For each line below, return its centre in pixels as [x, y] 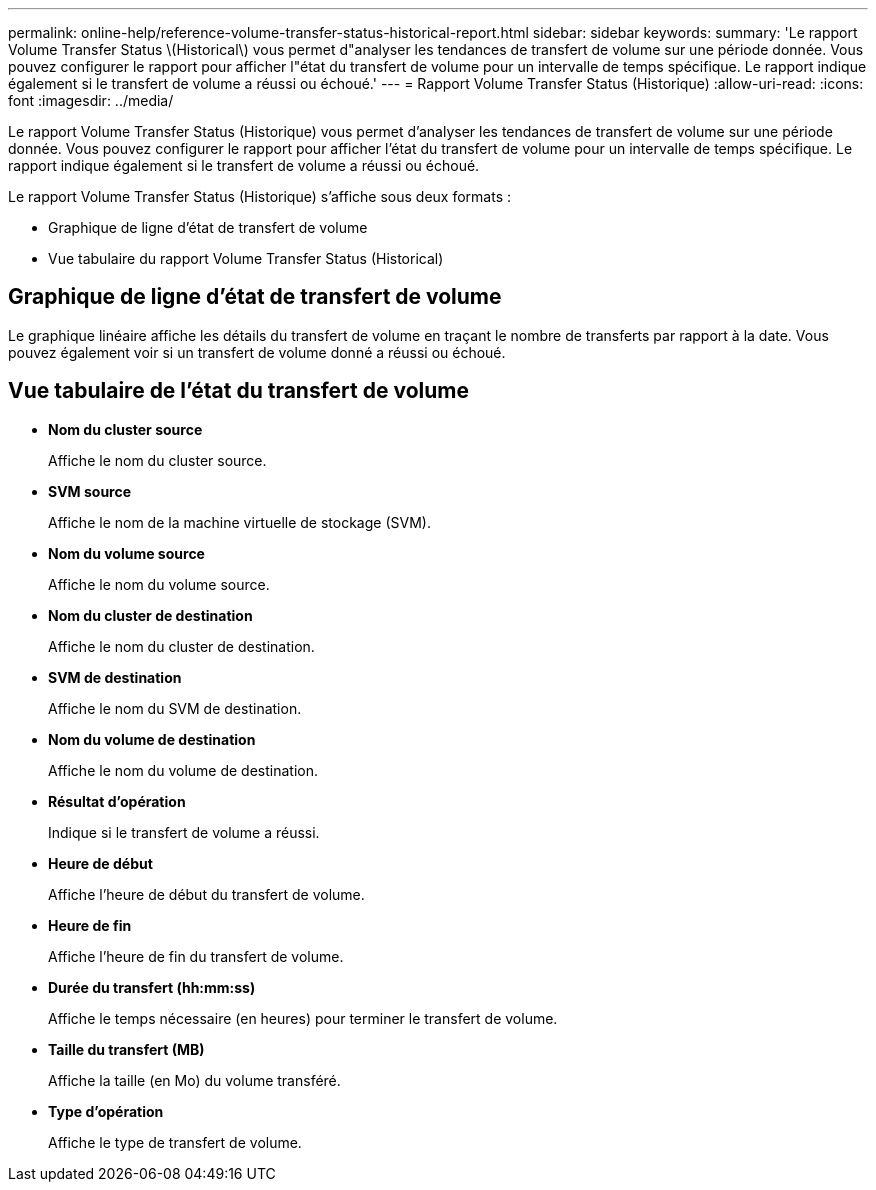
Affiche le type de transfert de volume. [175, 1142]
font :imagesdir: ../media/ [91, 100]
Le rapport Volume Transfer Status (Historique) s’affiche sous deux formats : [260, 196]
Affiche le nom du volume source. [159, 584]
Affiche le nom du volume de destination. [183, 770]
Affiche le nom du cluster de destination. [181, 646]
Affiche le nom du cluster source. [157, 460]
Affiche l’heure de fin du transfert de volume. [196, 956]
